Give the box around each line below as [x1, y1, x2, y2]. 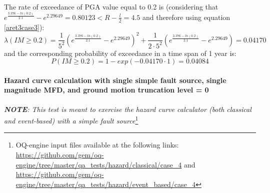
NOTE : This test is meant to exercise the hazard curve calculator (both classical [4, 103, 251, 114]
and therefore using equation [142, 11, 230, 22]
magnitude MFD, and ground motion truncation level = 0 [4, 84, 209, 95]
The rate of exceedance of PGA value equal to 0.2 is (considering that [4, 1, 218, 11]
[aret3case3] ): [4, 21, 44, 32]
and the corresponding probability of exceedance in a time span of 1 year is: [4, 47, 236, 58]
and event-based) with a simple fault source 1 [4, 114, 138, 125]
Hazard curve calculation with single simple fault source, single [4, 74, 226, 85]
